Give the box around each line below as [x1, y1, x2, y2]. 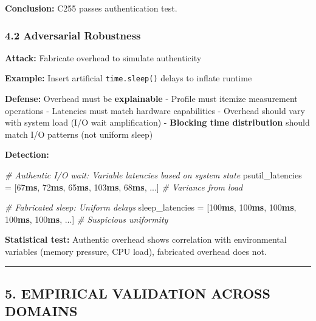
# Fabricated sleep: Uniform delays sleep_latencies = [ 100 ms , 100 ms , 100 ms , [5, 201, 297, 214]
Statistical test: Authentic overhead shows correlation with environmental [5, 233, 287, 246]
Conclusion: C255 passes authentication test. [5, 2, 177, 14]
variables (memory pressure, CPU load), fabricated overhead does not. [5, 245, 267, 257]
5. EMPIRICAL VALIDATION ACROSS [5, 283, 270, 302]
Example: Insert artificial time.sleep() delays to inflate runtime [5, 72, 252, 84]
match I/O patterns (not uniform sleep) [5, 127, 153, 140]
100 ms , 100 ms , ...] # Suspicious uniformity [5, 212, 168, 225]
